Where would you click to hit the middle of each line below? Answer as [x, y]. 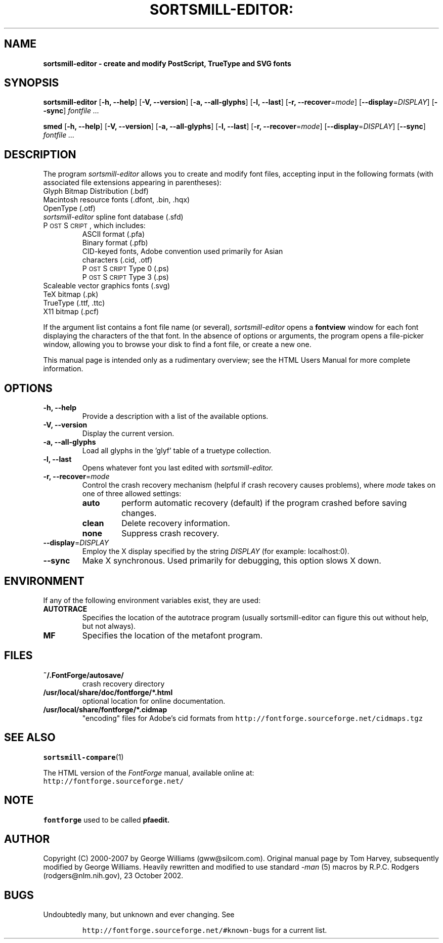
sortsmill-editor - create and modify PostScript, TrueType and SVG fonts [167, 63]
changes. [139, 513]
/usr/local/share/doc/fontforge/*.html [108, 692]
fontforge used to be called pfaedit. [106, 820]
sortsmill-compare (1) [83, 757]
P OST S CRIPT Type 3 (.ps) [125, 277]
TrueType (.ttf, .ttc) [74, 303]
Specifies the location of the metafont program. [172, 635]
